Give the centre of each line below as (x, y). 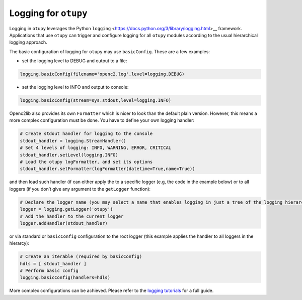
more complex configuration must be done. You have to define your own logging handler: (102, 120)
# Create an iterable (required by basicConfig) (81, 257)
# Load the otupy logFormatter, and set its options (86, 162)
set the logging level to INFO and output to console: (75, 87)
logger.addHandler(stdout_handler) (64, 223)
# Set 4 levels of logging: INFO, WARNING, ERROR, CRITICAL (96, 148)
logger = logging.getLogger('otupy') (66, 209)
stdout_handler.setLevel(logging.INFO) (69, 155)
